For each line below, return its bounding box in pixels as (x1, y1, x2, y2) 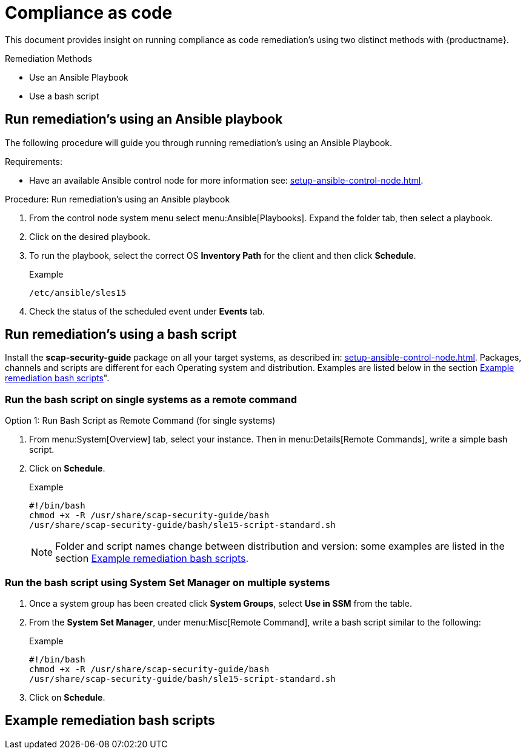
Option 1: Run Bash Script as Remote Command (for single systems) (5, 415, 276, 426)
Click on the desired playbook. (29, 231, 151, 242)
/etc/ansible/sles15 (29, 287, 127, 298)
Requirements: (5, 156, 62, 167)
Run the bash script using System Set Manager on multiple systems (5, 576, 330, 589)
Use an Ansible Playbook (29, 72, 128, 82)
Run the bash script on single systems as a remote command (5, 393, 297, 405)
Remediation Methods (5, 53, 92, 64)
